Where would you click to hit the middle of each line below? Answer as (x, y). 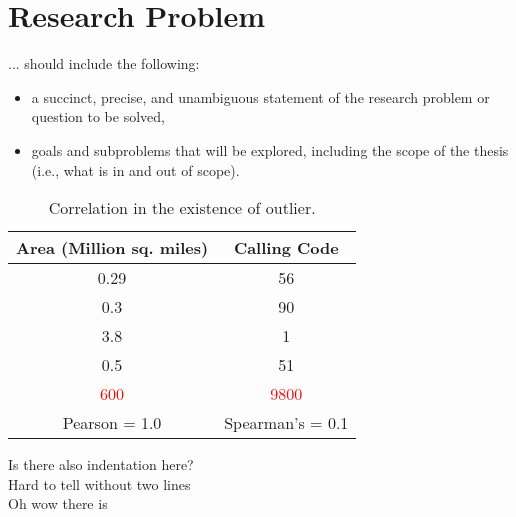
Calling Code (286, 248)
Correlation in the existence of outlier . (182, 208)
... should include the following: (104, 63)
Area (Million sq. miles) (112, 248)
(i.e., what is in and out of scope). (135, 169)
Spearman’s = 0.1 (286, 423)
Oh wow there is (58, 503)
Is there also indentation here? (101, 464)
